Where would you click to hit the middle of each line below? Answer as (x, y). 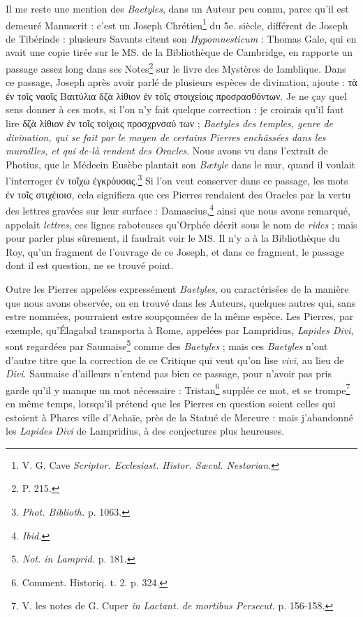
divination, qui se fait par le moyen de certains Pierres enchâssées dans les (166, 137)
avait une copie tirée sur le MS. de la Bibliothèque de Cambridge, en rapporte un (179, 52)
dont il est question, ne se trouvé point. (90, 265)
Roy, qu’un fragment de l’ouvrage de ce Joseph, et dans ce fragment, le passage (175, 251)
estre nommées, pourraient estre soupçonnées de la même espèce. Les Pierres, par (180, 316)
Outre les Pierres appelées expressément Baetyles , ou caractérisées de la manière (177, 288)
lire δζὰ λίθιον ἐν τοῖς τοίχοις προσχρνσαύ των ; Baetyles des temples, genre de (170, 123)
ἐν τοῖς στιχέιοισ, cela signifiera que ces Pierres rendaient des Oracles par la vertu (178, 194)
